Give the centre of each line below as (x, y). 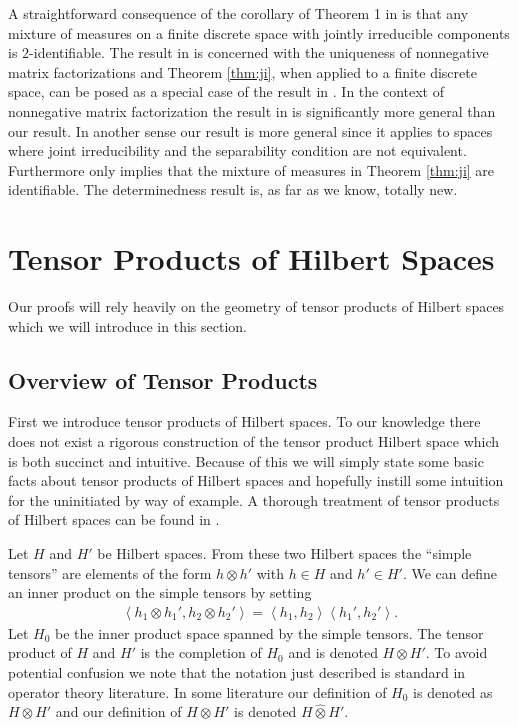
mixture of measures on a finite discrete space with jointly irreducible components (259, 32)
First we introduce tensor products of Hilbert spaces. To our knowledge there (244, 421)
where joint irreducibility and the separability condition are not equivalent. (237, 150)
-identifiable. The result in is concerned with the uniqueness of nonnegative (259, 52)
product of (40, 652)
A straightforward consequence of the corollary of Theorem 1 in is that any (238, 13)
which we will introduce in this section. (127, 325)
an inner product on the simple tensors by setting (160, 592)
